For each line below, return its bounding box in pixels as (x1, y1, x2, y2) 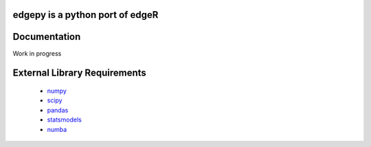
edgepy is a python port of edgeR (12, 9, 159, 21)
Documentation (12, 31, 81, 43)
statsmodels (47, 115, 82, 124)
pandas (47, 106, 69, 114)
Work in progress (12, 49, 62, 58)
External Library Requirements (12, 67, 147, 79)
